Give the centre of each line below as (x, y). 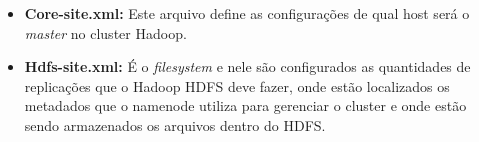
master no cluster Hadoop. (105, 32)
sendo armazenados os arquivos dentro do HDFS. (175, 124)
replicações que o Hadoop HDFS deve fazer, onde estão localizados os (237, 85)
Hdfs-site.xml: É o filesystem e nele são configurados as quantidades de (247, 66)
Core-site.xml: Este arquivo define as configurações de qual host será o (247, 13)
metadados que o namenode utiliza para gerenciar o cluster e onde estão (245, 105)
